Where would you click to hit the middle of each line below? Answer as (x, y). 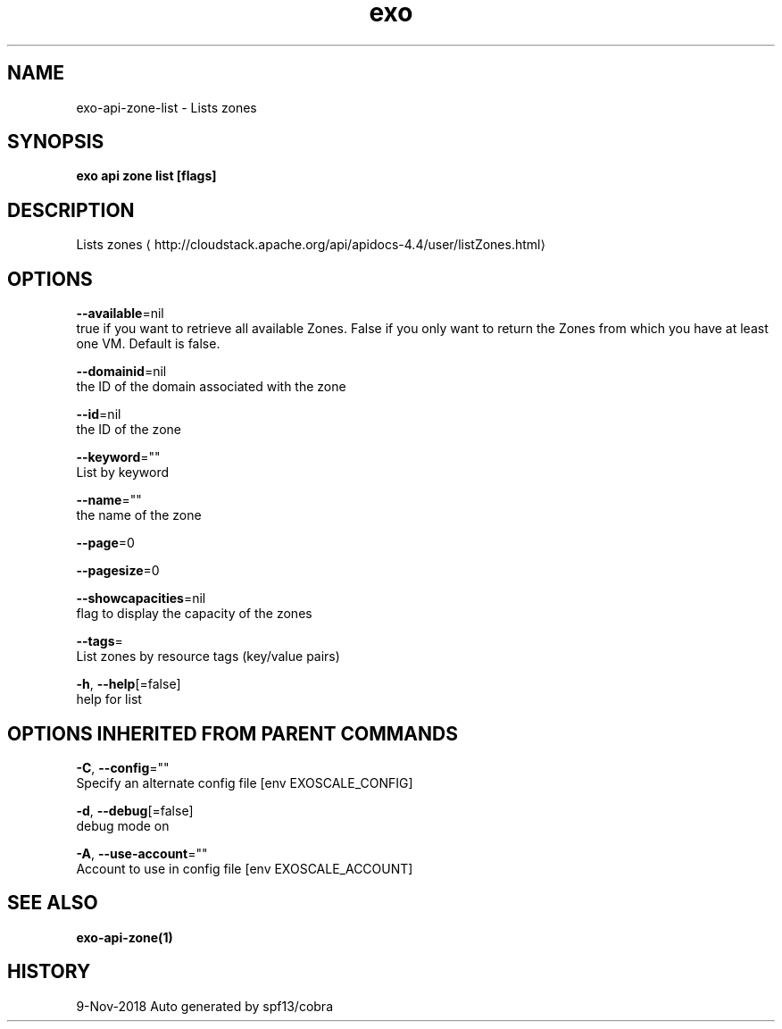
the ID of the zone (129, 430)
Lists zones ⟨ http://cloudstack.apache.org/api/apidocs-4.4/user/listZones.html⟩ (311, 245)
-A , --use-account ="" (142, 853)
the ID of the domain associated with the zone (211, 387)
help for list (109, 699)
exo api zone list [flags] (146, 176)
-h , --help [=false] (129, 684)
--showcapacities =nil (141, 598)
